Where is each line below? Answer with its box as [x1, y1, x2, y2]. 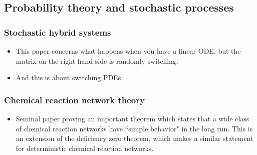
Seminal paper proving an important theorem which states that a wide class [16, 113, 249, 123]
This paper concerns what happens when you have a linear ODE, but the [16, 46, 241, 56]
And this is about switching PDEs [16, 72, 121, 83]
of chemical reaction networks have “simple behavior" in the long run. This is [16, 123, 253, 133]
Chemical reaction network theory [4, 93, 145, 106]
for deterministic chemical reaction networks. [16, 142, 154, 153]
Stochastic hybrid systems [4, 26, 111, 38]
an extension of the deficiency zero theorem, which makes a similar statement [16, 133, 253, 143]
